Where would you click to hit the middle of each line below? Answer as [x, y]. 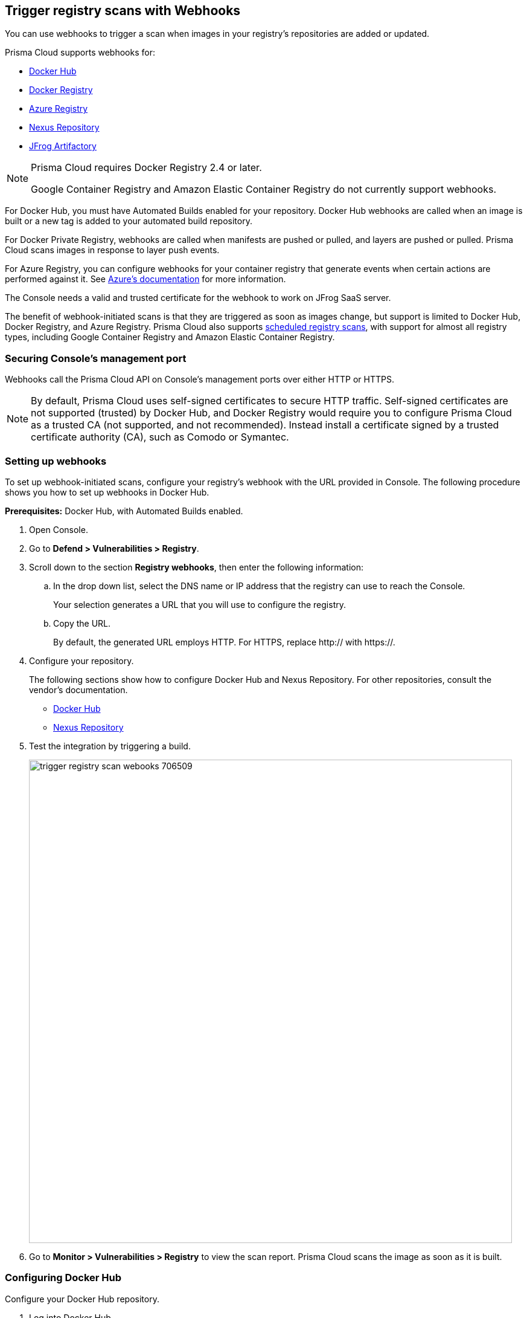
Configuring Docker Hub [63, 1278]
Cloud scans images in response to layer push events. [112, 250]
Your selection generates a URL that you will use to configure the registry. [200, 604]
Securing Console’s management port [96, 358]
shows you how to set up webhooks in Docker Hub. [107, 492]
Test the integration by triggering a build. [110, 746]
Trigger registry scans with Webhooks [123, 11]
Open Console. [59, 529]
